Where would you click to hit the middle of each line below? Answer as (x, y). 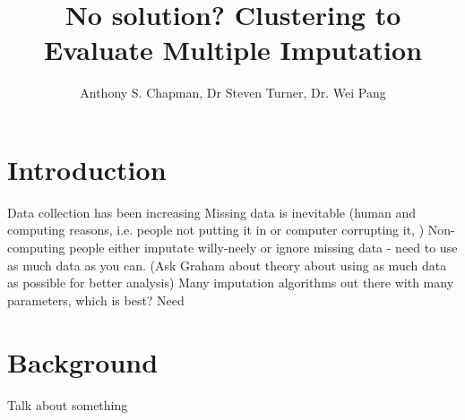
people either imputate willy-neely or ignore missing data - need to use (263, 248)
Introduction (87, 169)
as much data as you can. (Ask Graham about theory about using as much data (227, 265)
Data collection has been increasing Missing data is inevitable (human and (212, 212)
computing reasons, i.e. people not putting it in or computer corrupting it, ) (216, 230)
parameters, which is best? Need (96, 300)
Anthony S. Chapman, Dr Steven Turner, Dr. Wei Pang (233, 93)
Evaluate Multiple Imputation (233, 50)
